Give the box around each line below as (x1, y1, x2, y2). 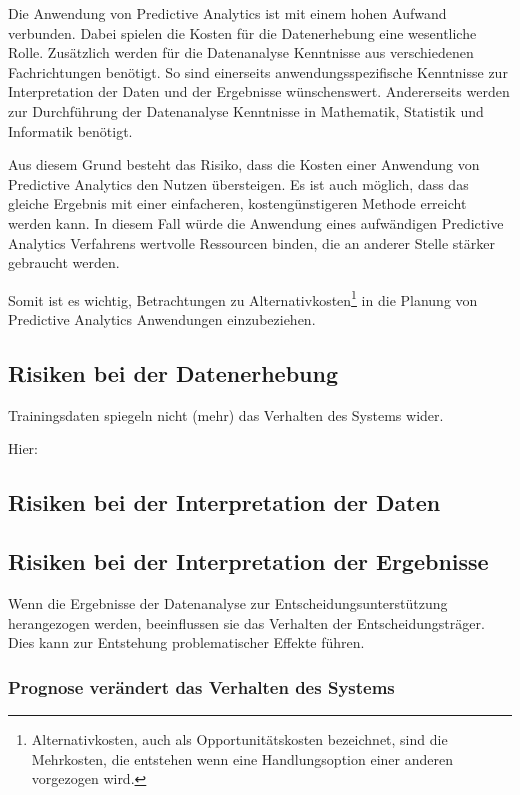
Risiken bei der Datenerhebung (8, 357, 339, 388)
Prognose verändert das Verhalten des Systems (8, 674, 395, 699)
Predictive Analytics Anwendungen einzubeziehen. (8, 308, 316, 329)
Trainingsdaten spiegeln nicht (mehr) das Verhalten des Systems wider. (8, 404, 444, 425)
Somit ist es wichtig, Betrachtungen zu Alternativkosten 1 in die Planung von (8, 286, 478, 310)
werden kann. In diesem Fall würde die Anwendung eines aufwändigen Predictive (8, 212, 504, 233)
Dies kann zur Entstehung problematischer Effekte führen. (8, 632, 365, 653)
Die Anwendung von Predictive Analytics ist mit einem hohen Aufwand (8, 3, 447, 23)
